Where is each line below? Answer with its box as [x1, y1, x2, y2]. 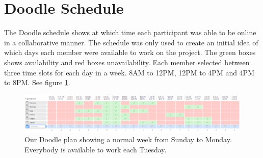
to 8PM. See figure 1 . [4, 77, 70, 88]
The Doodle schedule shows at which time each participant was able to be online [4, 27, 256, 38]
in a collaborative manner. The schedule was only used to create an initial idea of [4, 37, 258, 47]
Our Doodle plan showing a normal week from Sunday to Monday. [24, 134, 232, 145]
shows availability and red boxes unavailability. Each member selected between [4, 57, 250, 67]
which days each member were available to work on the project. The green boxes [4, 47, 256, 58]
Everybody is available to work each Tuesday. [24, 144, 167, 155]
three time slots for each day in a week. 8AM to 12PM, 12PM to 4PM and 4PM [4, 67, 254, 77]
